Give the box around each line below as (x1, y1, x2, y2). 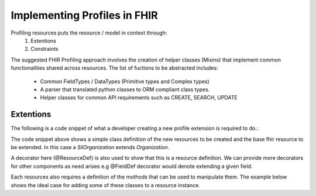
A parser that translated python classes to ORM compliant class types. (40, 85, 210, 93)
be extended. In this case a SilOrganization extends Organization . (11, 143, 170, 150)
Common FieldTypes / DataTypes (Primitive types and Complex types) (40, 78, 210, 85)
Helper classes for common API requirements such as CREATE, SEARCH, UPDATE (40, 94, 238, 101)
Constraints (30, 46, 59, 53)
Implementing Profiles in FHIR (11, 9, 158, 22)
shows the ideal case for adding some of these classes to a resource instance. (11, 181, 200, 188)
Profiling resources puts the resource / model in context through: (11, 29, 167, 36)
